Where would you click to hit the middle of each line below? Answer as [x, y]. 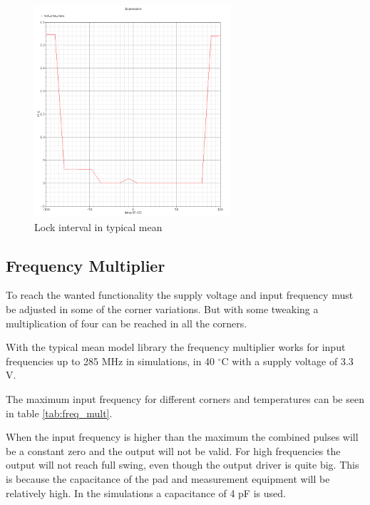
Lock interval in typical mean [98, 226]
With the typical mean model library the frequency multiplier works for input [176, 347]
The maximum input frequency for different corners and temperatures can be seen [185, 398]
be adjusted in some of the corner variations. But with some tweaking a [162, 309]
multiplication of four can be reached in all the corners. [127, 323]
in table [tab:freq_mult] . [59, 413]
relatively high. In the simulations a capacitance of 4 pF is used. [146, 493]
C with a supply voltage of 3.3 [287, 361]
